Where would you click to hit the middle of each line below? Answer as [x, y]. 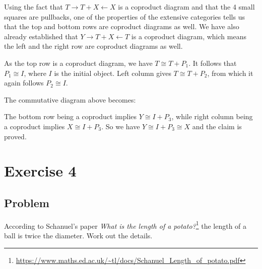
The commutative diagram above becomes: [70, 99]
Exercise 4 [40, 171]
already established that [41, 36]
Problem [27, 202]
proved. [15, 136]
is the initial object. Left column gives [113, 73]
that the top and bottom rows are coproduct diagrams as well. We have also [122, 26]
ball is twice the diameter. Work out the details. [78, 235]
